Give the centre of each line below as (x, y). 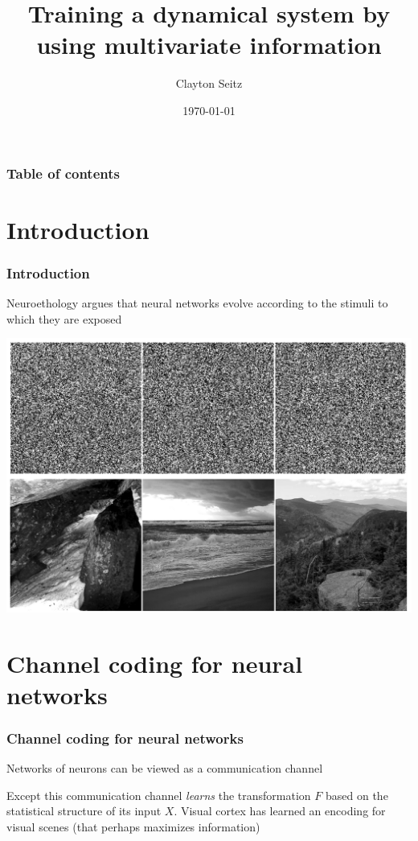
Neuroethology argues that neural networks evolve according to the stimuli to (197, 303)
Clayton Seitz (209, 83)
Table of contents (63, 173)
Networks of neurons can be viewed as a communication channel (165, 768)
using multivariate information (209, 45)
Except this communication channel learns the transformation (159, 795)
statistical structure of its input (84, 811)
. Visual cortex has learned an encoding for (280, 811)
